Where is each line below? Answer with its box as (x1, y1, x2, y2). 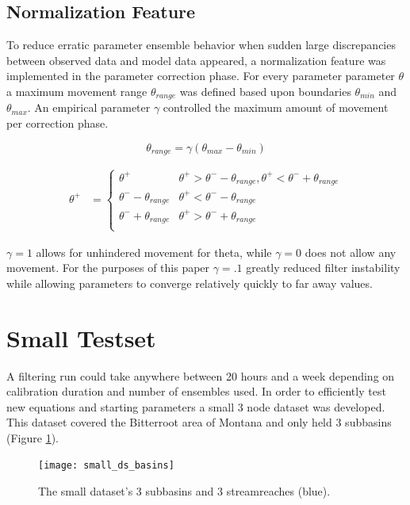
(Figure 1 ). (6, 429, 59, 446)
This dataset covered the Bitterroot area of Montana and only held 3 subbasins (6, 414, 392, 430)
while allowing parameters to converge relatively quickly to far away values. (6, 274, 373, 291)
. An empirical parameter (27, 99, 151, 116)
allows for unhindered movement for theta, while (36, 243, 272, 260)
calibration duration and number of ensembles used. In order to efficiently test (6, 383, 386, 400)
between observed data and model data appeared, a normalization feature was (6, 52, 386, 68)
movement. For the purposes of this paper (6, 259, 210, 276)
